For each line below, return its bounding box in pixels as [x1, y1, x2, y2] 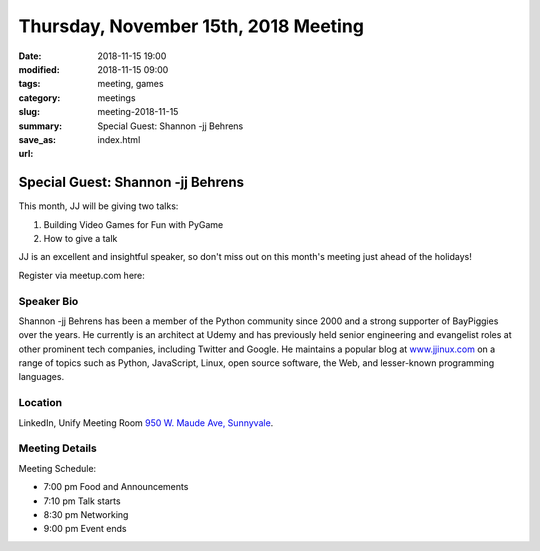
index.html [97, 133, 141, 145]
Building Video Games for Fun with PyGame [43, 218, 224, 230]
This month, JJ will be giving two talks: [18, 200, 179, 212]
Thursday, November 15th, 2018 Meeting [18, 15, 365, 37]
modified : [18, 63, 60, 75]
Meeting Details [18, 441, 97, 455]
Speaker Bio [18, 294, 79, 308]
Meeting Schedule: [18, 462, 97, 474]
